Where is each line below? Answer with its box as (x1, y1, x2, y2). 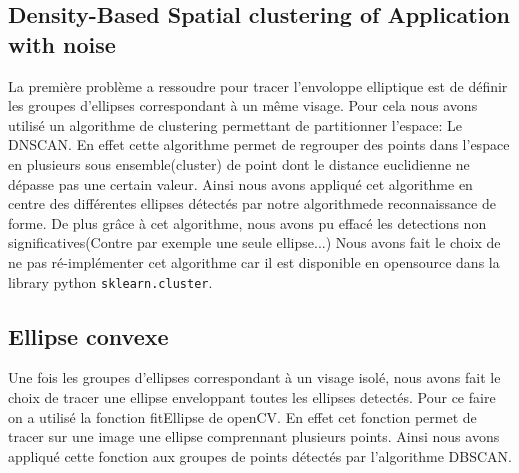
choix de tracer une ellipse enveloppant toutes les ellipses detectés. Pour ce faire (8, 386, 496, 407)
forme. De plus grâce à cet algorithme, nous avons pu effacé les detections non (8, 212, 487, 233)
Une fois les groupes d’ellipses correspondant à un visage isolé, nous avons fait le (8, 367, 501, 388)
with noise (8, 28, 116, 59)
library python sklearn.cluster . (8, 271, 213, 292)
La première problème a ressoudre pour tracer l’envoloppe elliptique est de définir (8, 75, 508, 96)
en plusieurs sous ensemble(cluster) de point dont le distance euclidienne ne (8, 153, 470, 174)
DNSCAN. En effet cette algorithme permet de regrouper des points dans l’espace (8, 134, 510, 155)
